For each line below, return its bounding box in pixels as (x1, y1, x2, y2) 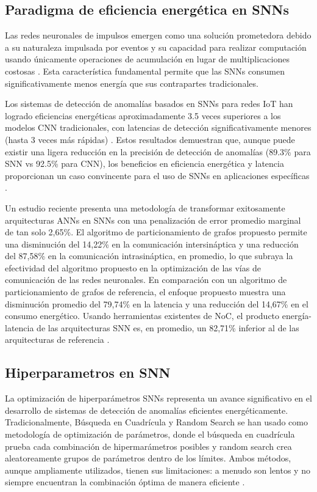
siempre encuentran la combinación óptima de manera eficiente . (5, 475, 245, 488)
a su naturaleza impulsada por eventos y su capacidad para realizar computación (5, 40, 307, 53)
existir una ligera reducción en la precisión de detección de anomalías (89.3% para (5, 145, 311, 158)
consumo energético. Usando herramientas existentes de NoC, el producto (5, 309, 280, 322)
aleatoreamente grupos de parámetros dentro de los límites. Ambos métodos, (5, 452, 291, 464)
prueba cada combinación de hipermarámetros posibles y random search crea (5, 439, 292, 452)
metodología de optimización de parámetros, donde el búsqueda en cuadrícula (5, 428, 295, 441)
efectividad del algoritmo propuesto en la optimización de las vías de (5, 261, 261, 274)
